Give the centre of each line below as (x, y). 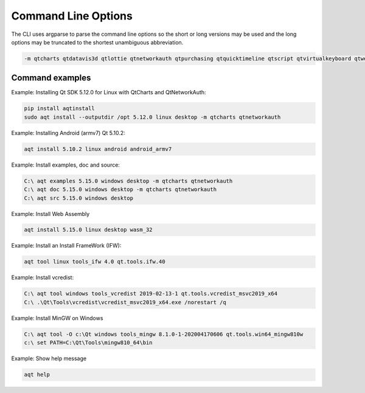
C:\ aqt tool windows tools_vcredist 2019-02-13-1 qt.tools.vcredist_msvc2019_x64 (151, 294)
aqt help (37, 375)
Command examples (51, 78)
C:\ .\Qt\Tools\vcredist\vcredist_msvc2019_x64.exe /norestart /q (125, 302)
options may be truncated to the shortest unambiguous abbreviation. (97, 42)
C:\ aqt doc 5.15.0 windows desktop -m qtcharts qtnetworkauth (120, 190)
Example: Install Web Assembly (50, 214)
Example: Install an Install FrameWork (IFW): (66, 246)
